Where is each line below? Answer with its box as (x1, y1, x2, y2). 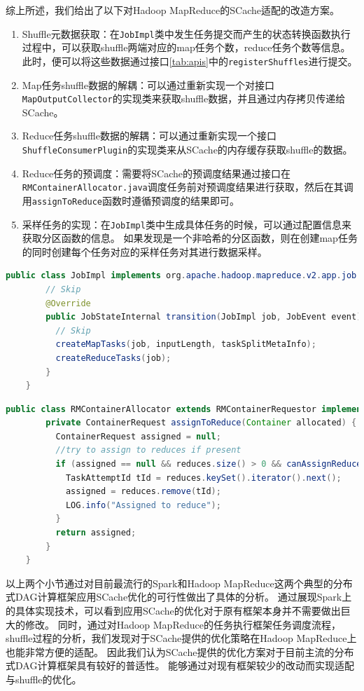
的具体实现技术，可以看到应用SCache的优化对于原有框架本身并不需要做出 (6, 603, 341, 617)
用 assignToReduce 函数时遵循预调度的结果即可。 (22, 193, 240, 207)
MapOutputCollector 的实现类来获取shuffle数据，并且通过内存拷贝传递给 (22, 91, 346, 106)
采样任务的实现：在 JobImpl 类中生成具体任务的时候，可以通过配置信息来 (22, 217, 351, 231)
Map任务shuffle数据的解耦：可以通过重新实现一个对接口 (22, 77, 274, 92)
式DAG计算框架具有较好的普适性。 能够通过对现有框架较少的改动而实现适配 (6, 658, 355, 673)
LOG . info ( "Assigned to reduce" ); (65, 500, 221, 510)
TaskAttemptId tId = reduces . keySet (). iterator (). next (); (65, 472, 342, 483)
